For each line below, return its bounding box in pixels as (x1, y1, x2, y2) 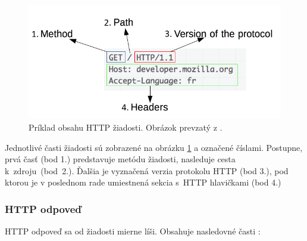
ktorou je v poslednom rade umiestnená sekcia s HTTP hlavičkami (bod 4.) (5, 176, 281, 189)
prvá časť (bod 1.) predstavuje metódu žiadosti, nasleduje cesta (5, 153, 236, 165)
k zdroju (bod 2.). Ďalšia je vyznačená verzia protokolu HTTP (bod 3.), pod (5, 164, 289, 177)
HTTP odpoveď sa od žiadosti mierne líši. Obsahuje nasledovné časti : (5, 225, 261, 237)
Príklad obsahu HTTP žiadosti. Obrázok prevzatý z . (29, 121, 223, 134)
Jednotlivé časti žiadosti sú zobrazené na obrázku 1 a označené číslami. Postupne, (5, 141, 303, 153)
